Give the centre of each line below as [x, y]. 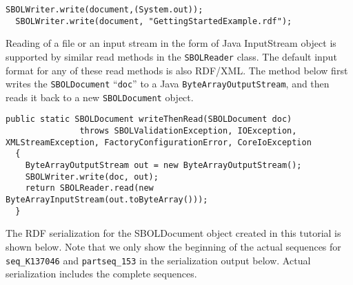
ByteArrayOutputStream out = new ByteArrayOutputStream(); [163, 166]
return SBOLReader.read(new [89, 188]
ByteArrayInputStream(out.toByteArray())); [107, 200]
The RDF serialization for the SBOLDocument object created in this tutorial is [173, 233]
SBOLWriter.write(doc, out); [92, 177]
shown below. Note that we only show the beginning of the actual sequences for [173, 246]
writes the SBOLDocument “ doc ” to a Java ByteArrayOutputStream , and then [168, 84]
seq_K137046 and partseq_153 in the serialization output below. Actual [158, 260]
